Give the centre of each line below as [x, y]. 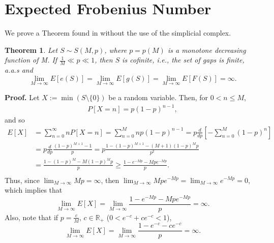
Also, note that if [32, 217]
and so [15, 120]
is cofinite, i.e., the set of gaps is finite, [183, 60]
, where [116, 50]
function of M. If [31, 60]
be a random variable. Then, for [158, 97]
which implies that [34, 190]
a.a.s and [19, 70]
